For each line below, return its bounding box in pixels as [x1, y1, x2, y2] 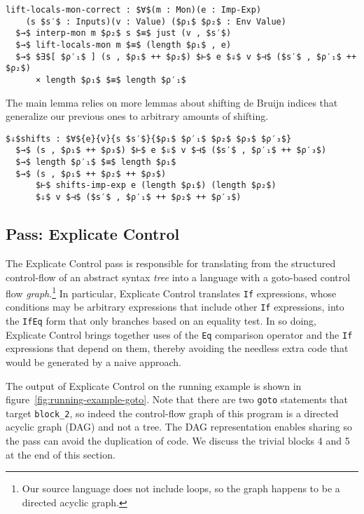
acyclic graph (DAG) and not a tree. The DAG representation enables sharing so [6, 419, 352, 434]
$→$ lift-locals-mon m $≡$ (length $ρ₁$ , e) [15, 39, 232, 50]
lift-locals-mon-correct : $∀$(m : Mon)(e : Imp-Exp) [6, 5, 262, 15]
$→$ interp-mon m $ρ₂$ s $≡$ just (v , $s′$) [15, 28, 232, 39]
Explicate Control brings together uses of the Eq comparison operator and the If [6, 327, 353, 341]
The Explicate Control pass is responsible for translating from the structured [6, 255, 336, 270]
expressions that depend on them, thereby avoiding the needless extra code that [6, 341, 349, 356]
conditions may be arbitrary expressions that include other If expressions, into [6, 299, 344, 314]
